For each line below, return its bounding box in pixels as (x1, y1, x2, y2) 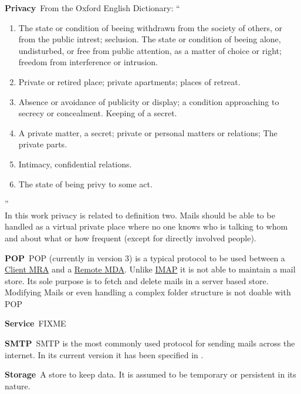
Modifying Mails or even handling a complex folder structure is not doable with (5, 286, 291, 298)
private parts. (18, 138, 67, 150)
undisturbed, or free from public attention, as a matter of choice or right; (18, 44, 282, 56)
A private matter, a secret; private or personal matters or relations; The (18, 126, 278, 139)
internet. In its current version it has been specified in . (5, 348, 204, 361)
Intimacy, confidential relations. (18, 157, 132, 170)
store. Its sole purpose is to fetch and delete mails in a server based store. (5, 274, 269, 287)
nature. (5, 379, 31, 392)
